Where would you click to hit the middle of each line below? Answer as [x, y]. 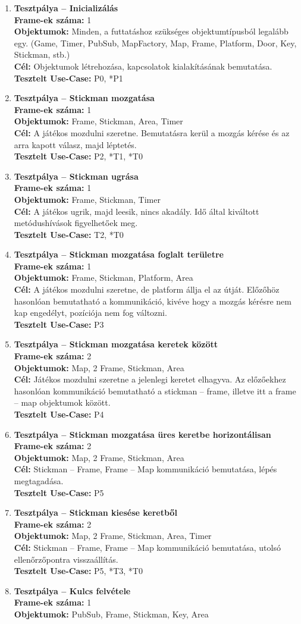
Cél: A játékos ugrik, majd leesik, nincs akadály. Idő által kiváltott [137, 211]
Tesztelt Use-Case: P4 [59, 414]
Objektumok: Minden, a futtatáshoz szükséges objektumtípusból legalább [151, 31]
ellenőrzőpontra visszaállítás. [66, 559]
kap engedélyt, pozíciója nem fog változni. [90, 313]
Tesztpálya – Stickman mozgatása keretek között [116, 344]
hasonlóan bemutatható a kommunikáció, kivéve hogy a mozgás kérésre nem [153, 301]
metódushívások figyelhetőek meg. [76, 223]
